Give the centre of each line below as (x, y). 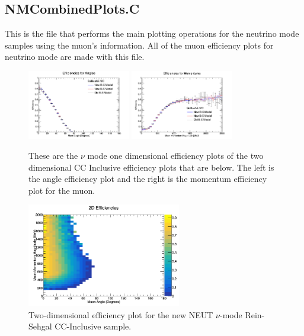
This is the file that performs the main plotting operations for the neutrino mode (152, 33)
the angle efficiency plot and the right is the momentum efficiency (148, 179)
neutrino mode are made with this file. (75, 57)
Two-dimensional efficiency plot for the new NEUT (121, 314)
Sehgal (40, 326)
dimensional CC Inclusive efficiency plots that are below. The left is (151, 167)
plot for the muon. (62, 190)
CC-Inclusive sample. (93, 326)
